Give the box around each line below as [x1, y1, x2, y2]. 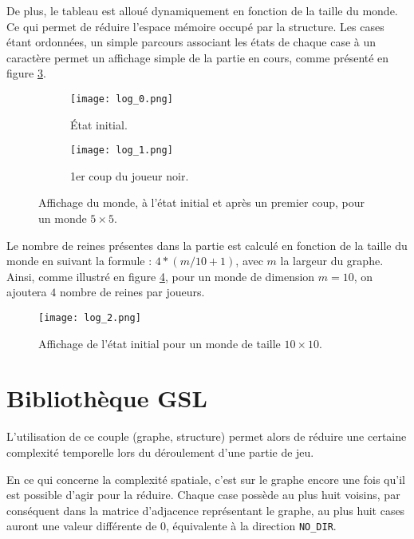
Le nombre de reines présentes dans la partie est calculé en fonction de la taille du [6, 236, 408, 253]
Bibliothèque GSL [6, 382, 207, 414]
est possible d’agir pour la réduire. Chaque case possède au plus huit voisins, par [6, 486, 400, 503]
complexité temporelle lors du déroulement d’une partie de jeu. [6, 444, 314, 460]
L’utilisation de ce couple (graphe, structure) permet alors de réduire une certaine [6, 428, 407, 445]
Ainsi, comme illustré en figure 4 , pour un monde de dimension [6, 268, 315, 284]
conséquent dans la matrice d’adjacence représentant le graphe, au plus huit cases [6, 501, 405, 518]
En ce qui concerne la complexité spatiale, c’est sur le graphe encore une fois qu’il [6, 470, 405, 487]
